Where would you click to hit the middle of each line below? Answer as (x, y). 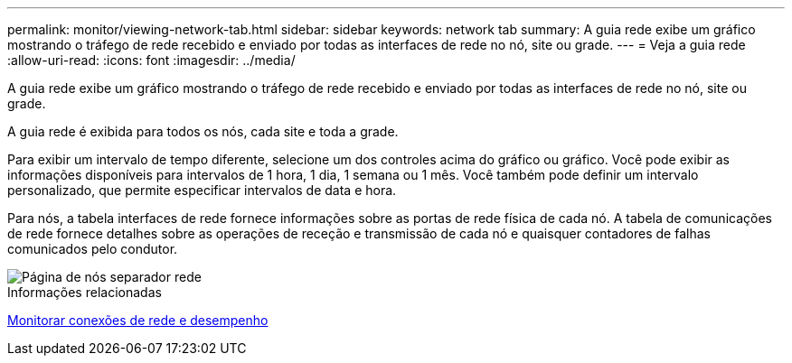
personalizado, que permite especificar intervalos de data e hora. (202, 190)
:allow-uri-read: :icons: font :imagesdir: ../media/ (151, 60)
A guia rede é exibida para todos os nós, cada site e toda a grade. (203, 131)
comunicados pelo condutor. (93, 249)
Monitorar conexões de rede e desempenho (138, 320)
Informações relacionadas (85, 292)
